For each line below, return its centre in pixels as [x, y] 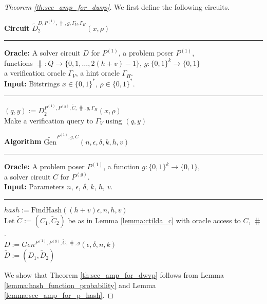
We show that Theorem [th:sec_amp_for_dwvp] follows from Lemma [114, 275]
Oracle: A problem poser [44, 166]
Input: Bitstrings [32, 83]
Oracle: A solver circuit [42, 53]
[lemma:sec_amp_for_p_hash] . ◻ [59, 295]
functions [18, 62]
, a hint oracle [98, 73]
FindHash [46, 210]
